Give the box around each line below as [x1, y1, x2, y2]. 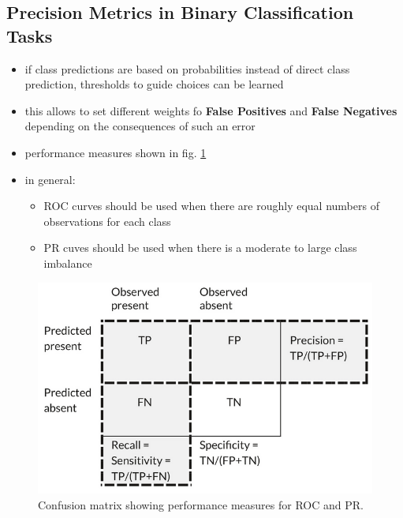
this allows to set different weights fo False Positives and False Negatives [24, 102, 397, 118]
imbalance [43, 254, 92, 271]
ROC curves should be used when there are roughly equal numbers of [43, 197, 379, 214]
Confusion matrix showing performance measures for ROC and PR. [38, 496, 364, 512]
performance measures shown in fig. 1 [24, 144, 207, 160]
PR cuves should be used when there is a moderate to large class [43, 239, 357, 256]
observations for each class [43, 212, 171, 229]
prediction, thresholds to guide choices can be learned [24, 76, 284, 92]
